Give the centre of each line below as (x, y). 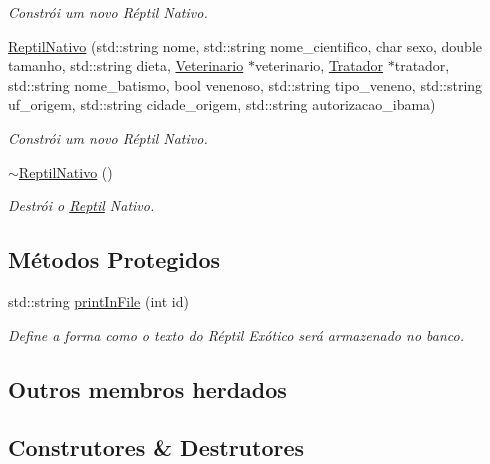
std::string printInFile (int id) (98, 300)
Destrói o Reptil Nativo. (81, 205)
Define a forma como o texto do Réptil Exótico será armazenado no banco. (236, 334)
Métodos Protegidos (114, 259)
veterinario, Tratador (319, 65)
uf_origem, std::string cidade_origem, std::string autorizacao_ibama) (222, 104)
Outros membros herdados (147, 388)
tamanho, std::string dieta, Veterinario (126, 65)
